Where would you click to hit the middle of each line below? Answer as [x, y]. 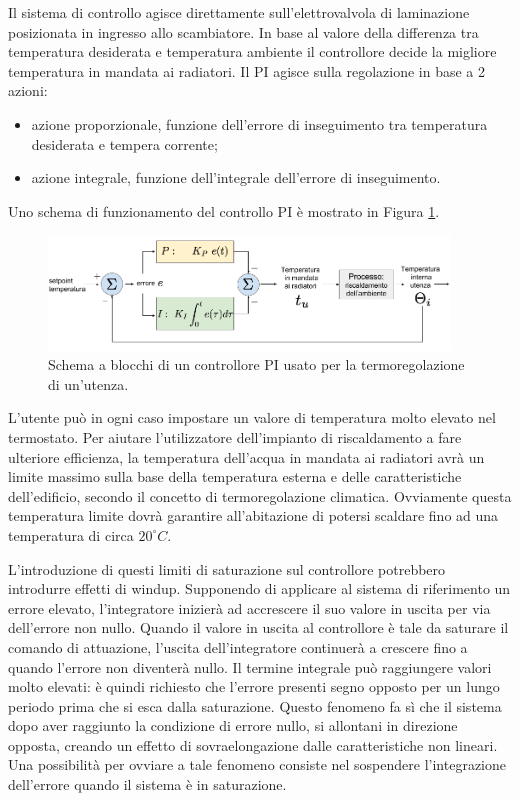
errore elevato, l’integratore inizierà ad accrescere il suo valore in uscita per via [249, 607]
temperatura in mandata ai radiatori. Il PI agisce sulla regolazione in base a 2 [247, 70]
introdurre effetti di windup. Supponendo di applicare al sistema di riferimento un [259, 588]
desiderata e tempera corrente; [124, 143]
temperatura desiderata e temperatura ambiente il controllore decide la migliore [252, 51]
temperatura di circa [71, 534]
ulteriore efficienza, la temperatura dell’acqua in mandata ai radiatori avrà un [246, 456]
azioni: [28, 90]
